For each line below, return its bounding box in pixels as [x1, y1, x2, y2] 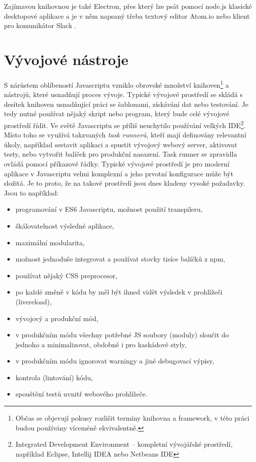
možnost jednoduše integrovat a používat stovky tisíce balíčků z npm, [15, 254, 225, 264]
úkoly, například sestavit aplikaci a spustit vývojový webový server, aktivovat [4, 139, 237, 149]
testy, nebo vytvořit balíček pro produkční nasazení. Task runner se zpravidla [4, 149, 237, 159]
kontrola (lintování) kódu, [15, 372, 93, 382]
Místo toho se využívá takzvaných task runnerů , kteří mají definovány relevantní [4, 130, 247, 140]
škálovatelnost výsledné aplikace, [15, 220, 114, 231]
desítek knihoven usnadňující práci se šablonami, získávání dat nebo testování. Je [4, 99, 249, 109]
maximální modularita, [15, 237, 85, 247]
